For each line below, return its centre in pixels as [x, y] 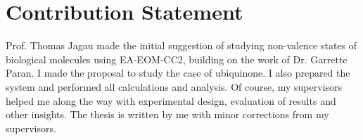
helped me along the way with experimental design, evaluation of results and [171, 100]
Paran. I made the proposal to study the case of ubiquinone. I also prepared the [178, 73]
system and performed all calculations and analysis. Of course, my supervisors [174, 86]
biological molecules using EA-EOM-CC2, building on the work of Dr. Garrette [177, 59]
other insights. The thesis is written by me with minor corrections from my [167, 114]
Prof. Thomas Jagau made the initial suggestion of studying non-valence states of [181, 45]
